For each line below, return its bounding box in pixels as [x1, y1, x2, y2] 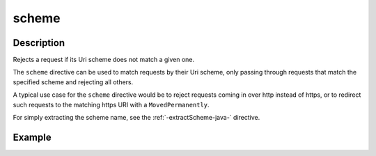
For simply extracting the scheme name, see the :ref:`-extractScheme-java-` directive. [13, 114, 260, 122]
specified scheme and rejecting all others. [13, 77, 134, 86]
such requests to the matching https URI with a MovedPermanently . [13, 100, 210, 109]
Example [13, 131, 52, 143]
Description [13, 37, 65, 49]
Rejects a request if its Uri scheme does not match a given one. [13, 56, 195, 64]
